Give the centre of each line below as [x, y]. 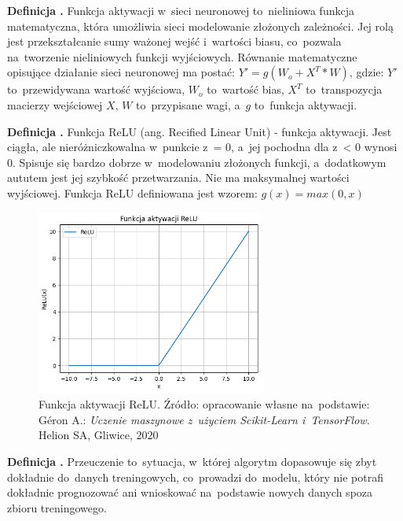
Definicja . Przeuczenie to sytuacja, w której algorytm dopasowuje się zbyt [192, 462]
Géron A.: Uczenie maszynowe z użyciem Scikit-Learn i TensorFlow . [204, 419]
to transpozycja [344, 89]
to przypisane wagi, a [188, 104]
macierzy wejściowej [55, 104]
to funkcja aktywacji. [306, 104]
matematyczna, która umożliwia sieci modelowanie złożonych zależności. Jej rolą [200, 26]
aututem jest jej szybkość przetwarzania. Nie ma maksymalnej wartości [178, 177]
